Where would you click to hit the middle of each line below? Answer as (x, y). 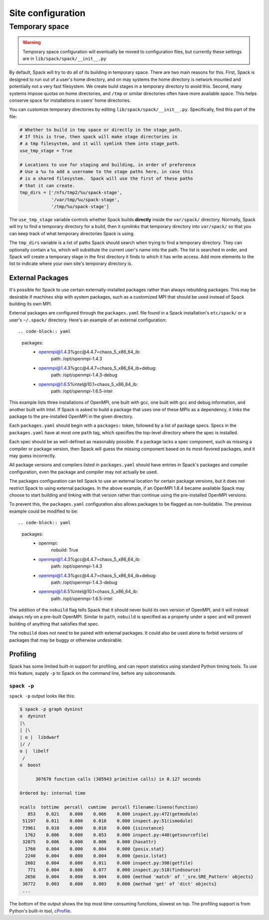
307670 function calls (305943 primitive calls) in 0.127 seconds (118, 779)
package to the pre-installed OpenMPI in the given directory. (71, 416)
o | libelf (34, 751)
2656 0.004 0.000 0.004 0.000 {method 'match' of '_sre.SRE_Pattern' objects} (139, 877)
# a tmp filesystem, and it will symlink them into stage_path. (100, 144)
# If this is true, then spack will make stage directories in (99, 137)
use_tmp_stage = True (46, 151)
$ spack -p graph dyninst (51, 709)
